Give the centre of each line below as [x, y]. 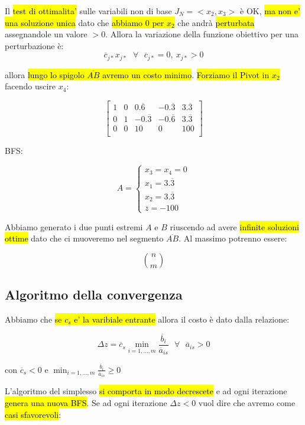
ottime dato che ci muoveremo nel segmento [84, 238]
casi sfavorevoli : [33, 414]
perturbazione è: [34, 45]
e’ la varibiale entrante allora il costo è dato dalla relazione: [182, 319]
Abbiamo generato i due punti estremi [74, 226]
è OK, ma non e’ [270, 11]
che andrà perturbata [216, 22]
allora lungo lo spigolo [45, 74]
